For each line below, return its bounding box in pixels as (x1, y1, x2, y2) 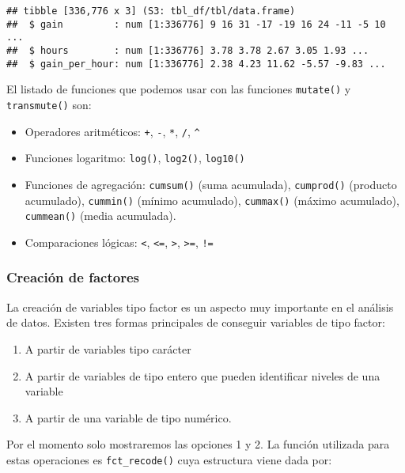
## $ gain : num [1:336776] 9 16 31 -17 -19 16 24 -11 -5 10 (6, 18, 386, 30)
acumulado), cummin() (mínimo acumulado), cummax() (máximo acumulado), (25, 191, 399, 208)
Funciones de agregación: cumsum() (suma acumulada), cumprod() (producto (25, 176, 397, 192)
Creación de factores (6, 267, 139, 287)
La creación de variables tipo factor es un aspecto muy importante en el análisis (6, 298, 394, 315)
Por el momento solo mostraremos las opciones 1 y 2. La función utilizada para (6, 436, 390, 452)
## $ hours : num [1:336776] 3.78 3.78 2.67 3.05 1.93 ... (6, 44, 369, 56)
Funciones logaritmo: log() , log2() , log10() (25, 149, 245, 166)
